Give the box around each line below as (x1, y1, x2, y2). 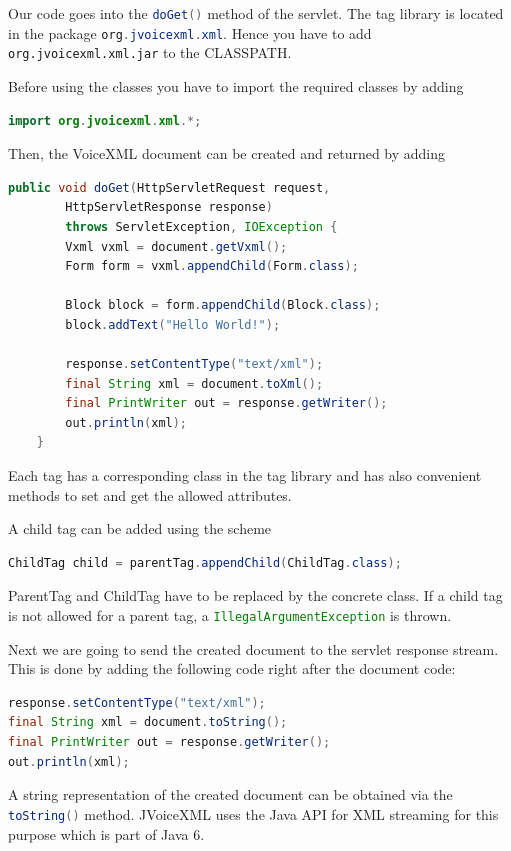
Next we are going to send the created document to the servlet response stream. (8, 638, 499, 659)
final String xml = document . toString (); (8, 715, 288, 730)
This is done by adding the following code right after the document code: (8, 658, 456, 679)
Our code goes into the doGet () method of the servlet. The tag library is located (8, 3, 504, 23)
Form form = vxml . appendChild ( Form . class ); (65, 259, 359, 274)
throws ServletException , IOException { (65, 219, 338, 234)
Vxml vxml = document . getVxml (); (65, 239, 288, 254)
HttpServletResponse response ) (65, 200, 273, 215)
